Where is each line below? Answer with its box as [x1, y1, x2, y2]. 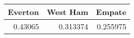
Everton [8, 6, 39, 17]
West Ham [46, 6, 89, 17]
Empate [96, 6, 127, 17]
